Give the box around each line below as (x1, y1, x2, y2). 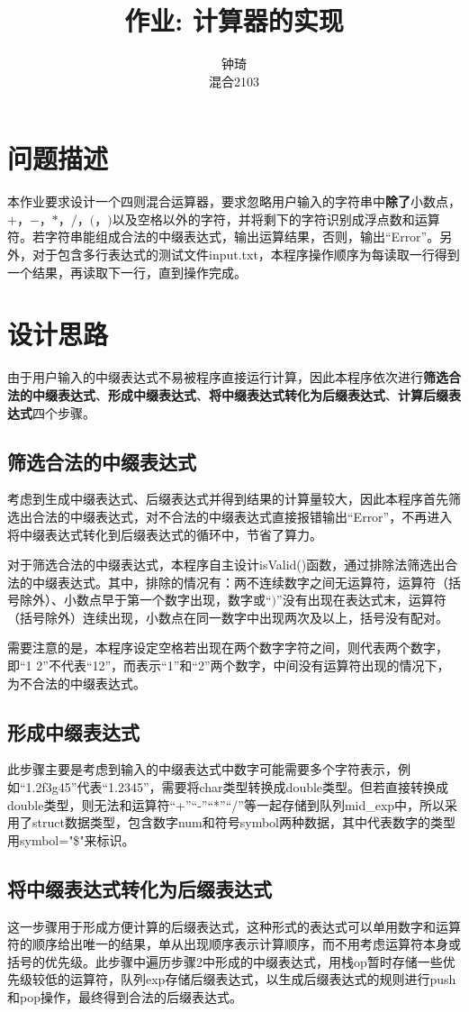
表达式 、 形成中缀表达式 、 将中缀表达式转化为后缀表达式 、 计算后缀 (57, 385, 448, 404)
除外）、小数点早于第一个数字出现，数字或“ (19, 590, 272, 609)
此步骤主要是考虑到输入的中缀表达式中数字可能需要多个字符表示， (7, 760, 398, 779)
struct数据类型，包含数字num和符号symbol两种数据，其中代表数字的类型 (32, 813, 455, 832)
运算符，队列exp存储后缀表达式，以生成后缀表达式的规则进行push (69, 970, 456, 989)
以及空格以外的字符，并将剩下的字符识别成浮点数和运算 (112, 209, 440, 228)
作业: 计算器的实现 (124, 2, 344, 39)
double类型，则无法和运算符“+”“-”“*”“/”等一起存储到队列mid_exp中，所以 (7, 795, 446, 814)
